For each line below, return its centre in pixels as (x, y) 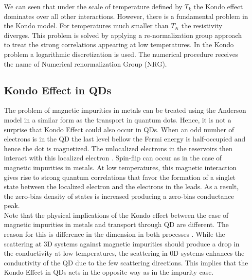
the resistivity (202, 26)
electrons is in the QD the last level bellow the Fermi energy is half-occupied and (125, 139)
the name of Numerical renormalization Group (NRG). (86, 63)
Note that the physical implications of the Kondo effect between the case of (116, 215)
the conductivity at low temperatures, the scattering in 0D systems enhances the (124, 253)
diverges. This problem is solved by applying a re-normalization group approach (123, 35)
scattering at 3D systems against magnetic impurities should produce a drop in (122, 243)
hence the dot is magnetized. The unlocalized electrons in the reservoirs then (118, 148)
